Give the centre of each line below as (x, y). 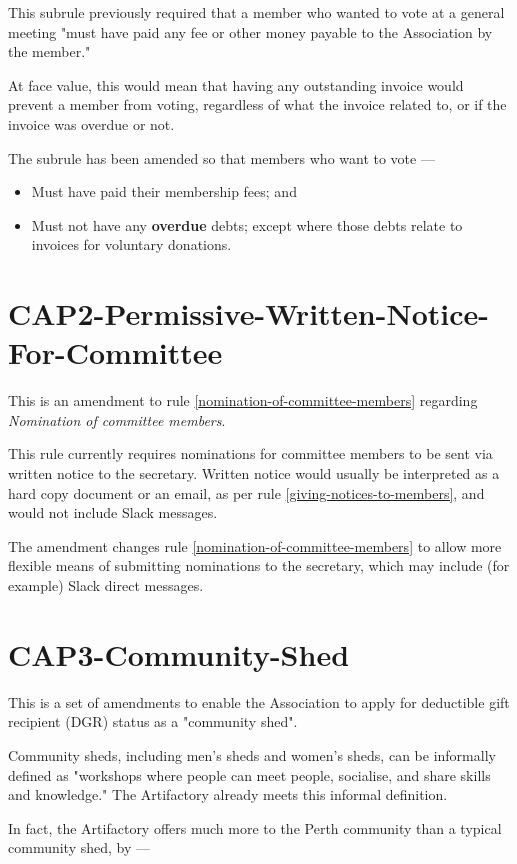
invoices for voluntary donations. (131, 244)
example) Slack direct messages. (106, 585)
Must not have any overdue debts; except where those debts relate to (247, 224)
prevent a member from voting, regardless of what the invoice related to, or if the (257, 104)
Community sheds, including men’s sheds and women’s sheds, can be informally (252, 754)
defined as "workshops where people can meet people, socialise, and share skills (249, 774)
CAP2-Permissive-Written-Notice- (249, 313)
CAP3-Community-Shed (179, 653)
